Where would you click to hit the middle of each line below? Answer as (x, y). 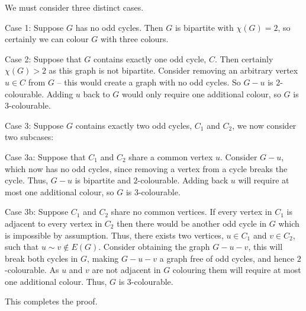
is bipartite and (103, 180)
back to (96, 93)
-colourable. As (32, 270)
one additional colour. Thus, (56, 281)
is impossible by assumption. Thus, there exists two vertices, (114, 235)
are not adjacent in (126, 270)
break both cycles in (41, 258)
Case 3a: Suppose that (45, 156)
